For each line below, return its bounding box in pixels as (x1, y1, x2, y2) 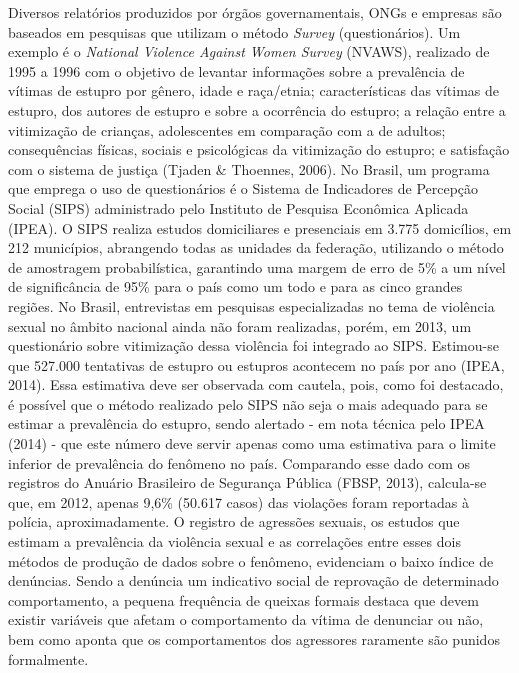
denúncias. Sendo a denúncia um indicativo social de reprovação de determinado (8, 570, 499, 591)
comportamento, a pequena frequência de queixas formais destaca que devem (8, 589, 479, 610)
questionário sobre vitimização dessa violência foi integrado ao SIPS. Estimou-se (8, 335, 499, 356)
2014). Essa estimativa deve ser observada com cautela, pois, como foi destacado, (8, 374, 504, 395)
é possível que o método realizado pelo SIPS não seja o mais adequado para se (8, 393, 488, 414)
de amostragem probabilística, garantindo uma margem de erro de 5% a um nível (8, 256, 506, 277)
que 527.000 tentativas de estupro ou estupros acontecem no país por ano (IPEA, (8, 354, 505, 375)
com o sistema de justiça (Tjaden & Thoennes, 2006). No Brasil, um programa (8, 158, 490, 179)
